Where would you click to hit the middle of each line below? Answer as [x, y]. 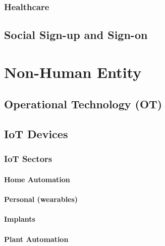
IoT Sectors [28, 159]
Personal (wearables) [41, 199]
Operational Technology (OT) [83, 104]
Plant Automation [36, 239]
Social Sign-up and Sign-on [76, 35]
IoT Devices [36, 134]
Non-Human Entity [73, 72]
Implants [20, 219]
